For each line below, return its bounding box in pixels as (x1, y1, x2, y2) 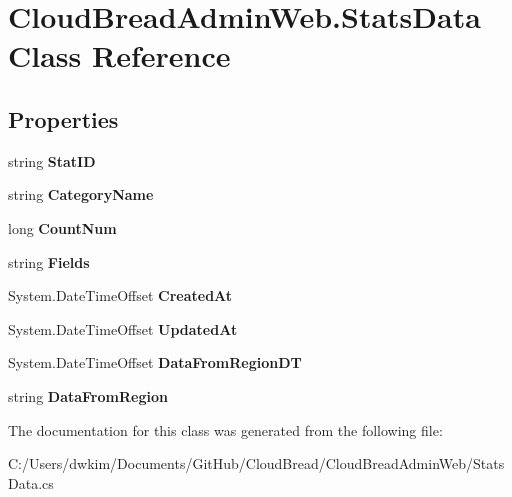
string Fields (8, 251, 90, 272)
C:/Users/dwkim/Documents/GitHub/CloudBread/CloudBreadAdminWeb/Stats (8, 453, 505, 474)
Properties (8, 103, 119, 134)
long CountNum (8, 217, 117, 238)
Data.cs (8, 472, 54, 493)
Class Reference (8, 35, 231, 76)
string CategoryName (8, 184, 154, 205)
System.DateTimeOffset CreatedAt (8, 285, 233, 306)
